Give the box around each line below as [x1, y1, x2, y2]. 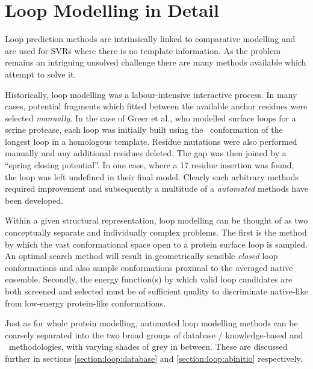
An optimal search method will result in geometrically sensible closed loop [5, 249, 278, 262]
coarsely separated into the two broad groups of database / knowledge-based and [5, 328, 303, 341]
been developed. [5, 194, 64, 206]
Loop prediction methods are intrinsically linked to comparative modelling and [5, 32, 296, 45]
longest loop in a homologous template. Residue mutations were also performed [5, 135, 297, 147]
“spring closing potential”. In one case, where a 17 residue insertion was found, [5, 159, 294, 171]
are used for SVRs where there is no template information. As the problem [5, 44, 281, 56]
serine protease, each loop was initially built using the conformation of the [5, 123, 283, 136]
